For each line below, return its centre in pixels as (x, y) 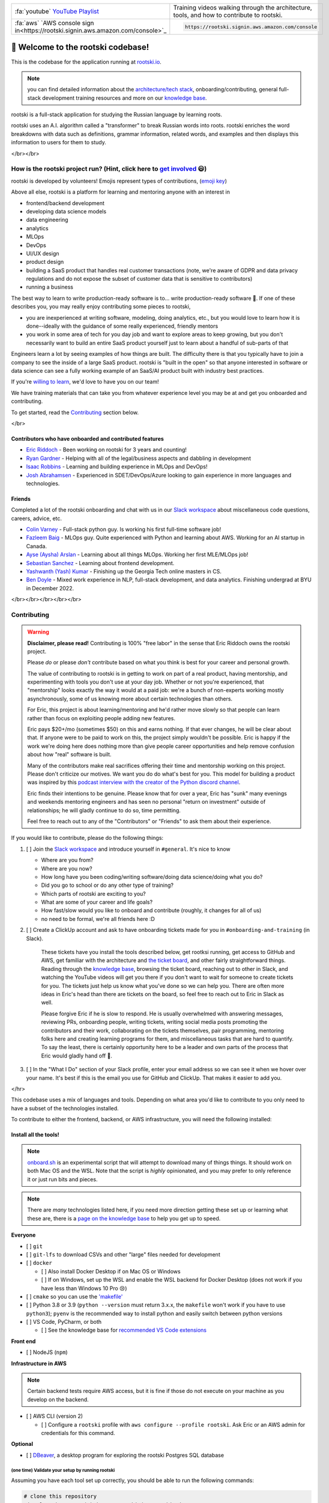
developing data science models (66, 211)
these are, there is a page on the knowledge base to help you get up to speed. (124, 1218)
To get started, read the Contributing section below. (75, 412)
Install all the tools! (35, 1135)
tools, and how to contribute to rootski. (228, 15)
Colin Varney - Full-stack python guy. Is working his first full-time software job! (124, 530)
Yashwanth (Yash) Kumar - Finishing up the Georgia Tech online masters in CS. (124, 572)
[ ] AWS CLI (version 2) (55, 1416)
